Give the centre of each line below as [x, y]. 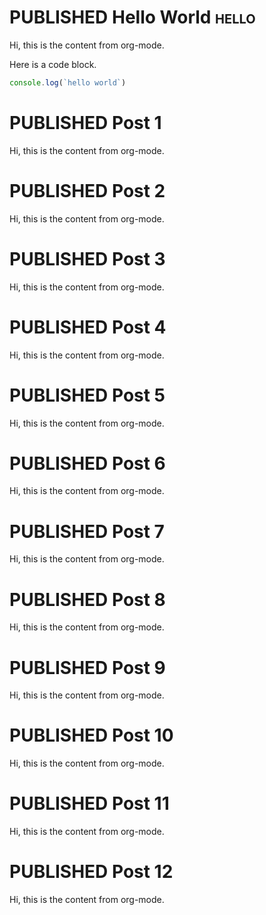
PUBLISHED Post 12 [91, 872]
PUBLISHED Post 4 [88, 327]
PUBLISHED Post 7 [87, 531]
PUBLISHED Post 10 [91, 735]
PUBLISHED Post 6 [87, 463]
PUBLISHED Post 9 [87, 667]
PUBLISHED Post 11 [89, 803]
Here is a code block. [53, 64]
